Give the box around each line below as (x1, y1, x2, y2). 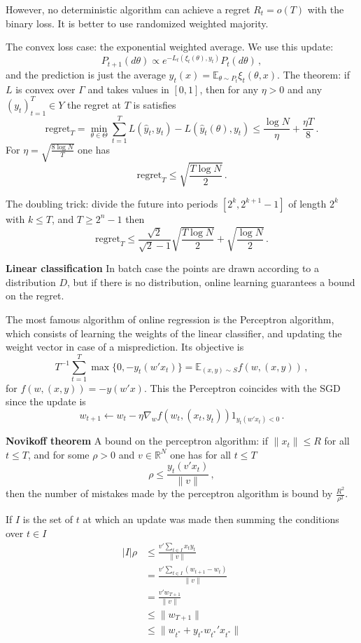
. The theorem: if (277, 67, 350, 81)
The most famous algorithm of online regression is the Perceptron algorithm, (6, 311, 334, 326)
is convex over (15, 81, 76, 96)
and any (288, 81, 323, 96)
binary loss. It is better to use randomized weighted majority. (6, 15, 269, 30)
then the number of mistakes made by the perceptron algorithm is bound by (6, 486, 333, 501)
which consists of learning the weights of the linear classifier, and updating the (6, 325, 342, 340)
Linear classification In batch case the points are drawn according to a (6, 261, 319, 276)
